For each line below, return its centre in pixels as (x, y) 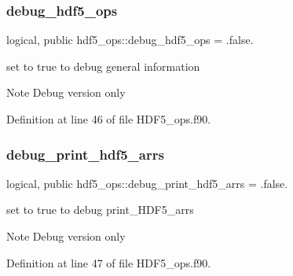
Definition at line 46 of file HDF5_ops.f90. (109, 119)
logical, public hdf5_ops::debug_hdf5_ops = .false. (130, 40)
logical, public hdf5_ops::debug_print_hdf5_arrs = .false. (147, 183)
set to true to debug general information (103, 66)
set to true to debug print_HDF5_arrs (100, 210)
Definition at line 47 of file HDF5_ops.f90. (109, 262)
